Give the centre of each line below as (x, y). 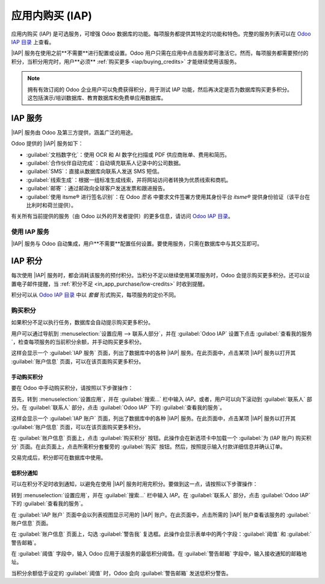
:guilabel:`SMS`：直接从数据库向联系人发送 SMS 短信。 (94, 171)
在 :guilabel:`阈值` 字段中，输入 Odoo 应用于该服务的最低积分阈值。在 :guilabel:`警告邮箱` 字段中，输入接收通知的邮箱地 (159, 554)
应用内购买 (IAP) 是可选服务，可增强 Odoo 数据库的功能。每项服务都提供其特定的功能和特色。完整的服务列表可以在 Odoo (161, 34)
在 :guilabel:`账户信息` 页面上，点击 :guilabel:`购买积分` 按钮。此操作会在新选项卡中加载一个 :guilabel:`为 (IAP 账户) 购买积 (161, 438)
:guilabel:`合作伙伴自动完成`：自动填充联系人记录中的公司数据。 (105, 163)
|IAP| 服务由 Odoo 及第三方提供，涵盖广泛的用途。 (74, 132)
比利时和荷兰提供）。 (51, 205)
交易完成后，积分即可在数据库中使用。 (59, 457)
